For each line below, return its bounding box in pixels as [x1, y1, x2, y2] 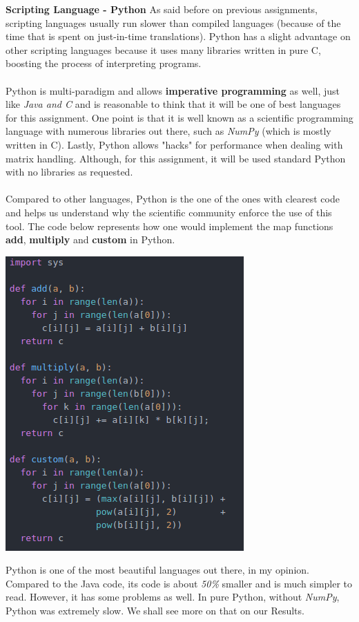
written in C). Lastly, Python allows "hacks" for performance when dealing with [6, 137, 343, 151]
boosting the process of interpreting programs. [6, 56, 202, 70]
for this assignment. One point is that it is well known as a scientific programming [6, 110, 353, 124]
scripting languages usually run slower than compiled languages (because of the [6, 15, 341, 30]
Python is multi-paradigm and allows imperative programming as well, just [6, 83, 340, 97]
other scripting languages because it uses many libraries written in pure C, [6, 42, 321, 57]
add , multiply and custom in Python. [6, 232, 175, 247]
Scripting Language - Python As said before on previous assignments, [6, 2, 318, 16]
